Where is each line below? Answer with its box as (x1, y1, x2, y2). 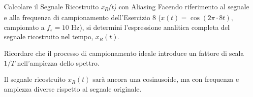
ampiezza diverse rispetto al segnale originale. (4, 83, 142, 94)
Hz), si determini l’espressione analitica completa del (71, 22, 230, 32)
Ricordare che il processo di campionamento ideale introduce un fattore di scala (4, 48, 244, 58)
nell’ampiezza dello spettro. (17, 57, 99, 68)
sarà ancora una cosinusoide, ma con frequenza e (93, 74, 239, 84)
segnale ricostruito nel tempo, (4, 31, 94, 42)
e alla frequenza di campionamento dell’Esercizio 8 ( (4, 12, 161, 23)
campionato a (4, 22, 45, 32)
